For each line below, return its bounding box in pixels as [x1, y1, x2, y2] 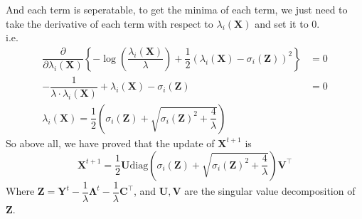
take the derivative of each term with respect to [6, 16, 213, 31]
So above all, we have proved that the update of [6, 135, 215, 150]
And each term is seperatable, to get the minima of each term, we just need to [6, 2, 348, 16]
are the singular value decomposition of [184, 183, 356, 198]
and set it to [255, 16, 309, 31]
